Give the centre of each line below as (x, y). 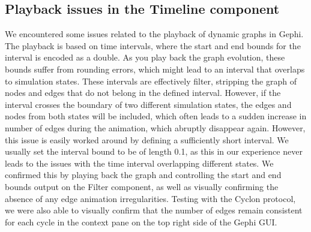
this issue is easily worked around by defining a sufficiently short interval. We (147, 139)
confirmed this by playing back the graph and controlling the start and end (143, 175)
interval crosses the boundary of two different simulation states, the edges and (148, 104)
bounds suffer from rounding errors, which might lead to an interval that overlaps (155, 69)
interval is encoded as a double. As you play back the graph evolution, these (145, 57)
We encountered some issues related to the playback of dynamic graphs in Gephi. (154, 34)
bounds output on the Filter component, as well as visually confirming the (142, 186)
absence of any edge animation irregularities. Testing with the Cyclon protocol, (150, 198)
